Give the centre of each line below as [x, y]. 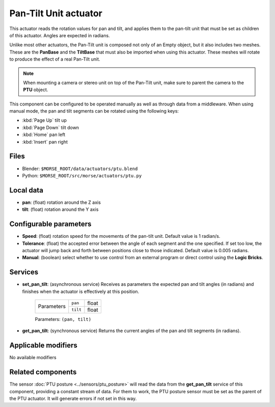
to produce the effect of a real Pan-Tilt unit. [55, 59]
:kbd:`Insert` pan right [45, 142]
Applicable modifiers [43, 346]
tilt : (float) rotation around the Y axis [60, 209]
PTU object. [36, 90]
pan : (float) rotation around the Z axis [62, 202]
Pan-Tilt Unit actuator [56, 13]
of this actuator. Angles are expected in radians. [60, 35]
